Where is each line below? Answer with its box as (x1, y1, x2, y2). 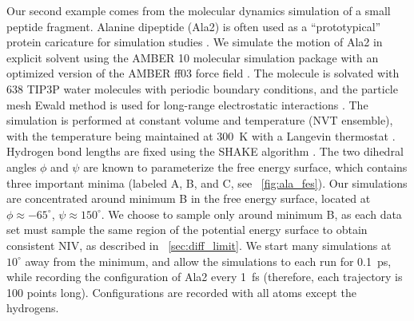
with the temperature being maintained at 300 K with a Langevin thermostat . (6, 127, 396, 144)
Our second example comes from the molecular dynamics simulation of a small (6, 2, 391, 18)
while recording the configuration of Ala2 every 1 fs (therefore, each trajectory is (6, 268, 403, 285)
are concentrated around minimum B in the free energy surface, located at (6, 190, 371, 207)
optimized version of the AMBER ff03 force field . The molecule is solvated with (6, 65, 400, 81)
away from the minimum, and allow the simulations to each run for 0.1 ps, (25, 252, 392, 269)
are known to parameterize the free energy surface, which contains (83, 158, 408, 175)
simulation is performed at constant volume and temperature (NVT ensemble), (6, 112, 393, 129)
